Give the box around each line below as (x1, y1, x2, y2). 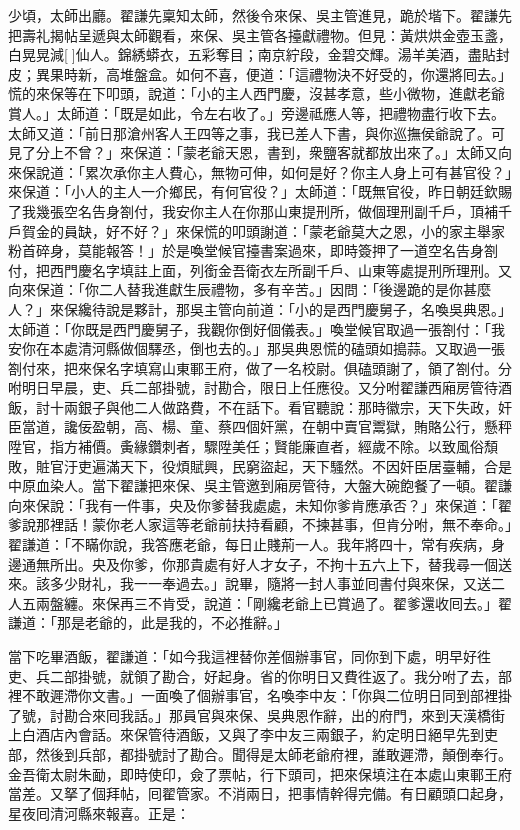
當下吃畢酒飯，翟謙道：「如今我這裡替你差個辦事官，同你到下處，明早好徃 (8, 646, 491, 666)
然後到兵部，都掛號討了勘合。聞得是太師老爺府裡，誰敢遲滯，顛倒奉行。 (35, 743, 512, 764)
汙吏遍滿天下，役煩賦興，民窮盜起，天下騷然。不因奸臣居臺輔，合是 (63, 455, 512, 476)
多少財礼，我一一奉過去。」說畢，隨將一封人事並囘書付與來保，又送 (49, 573, 491, 594)
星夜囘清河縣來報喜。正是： (8, 802, 190, 823)
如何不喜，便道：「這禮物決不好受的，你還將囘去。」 (175, 63, 512, 84)
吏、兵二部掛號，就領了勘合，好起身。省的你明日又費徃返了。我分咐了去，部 (8, 665, 512, 686)
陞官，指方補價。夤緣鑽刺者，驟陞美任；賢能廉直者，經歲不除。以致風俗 (8, 436, 484, 457)
